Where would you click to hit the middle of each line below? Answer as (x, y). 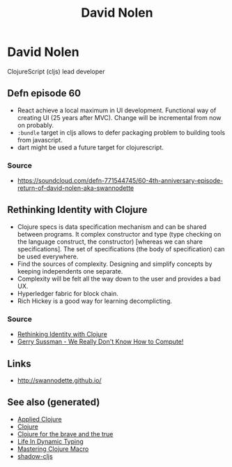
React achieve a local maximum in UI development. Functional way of (117, 110)
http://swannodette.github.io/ (60, 380)
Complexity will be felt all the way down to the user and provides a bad (119, 279)
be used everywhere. (48, 256)
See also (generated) (54, 402)
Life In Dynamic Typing (50, 441)
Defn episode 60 (44, 93)
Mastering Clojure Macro (53, 449)
